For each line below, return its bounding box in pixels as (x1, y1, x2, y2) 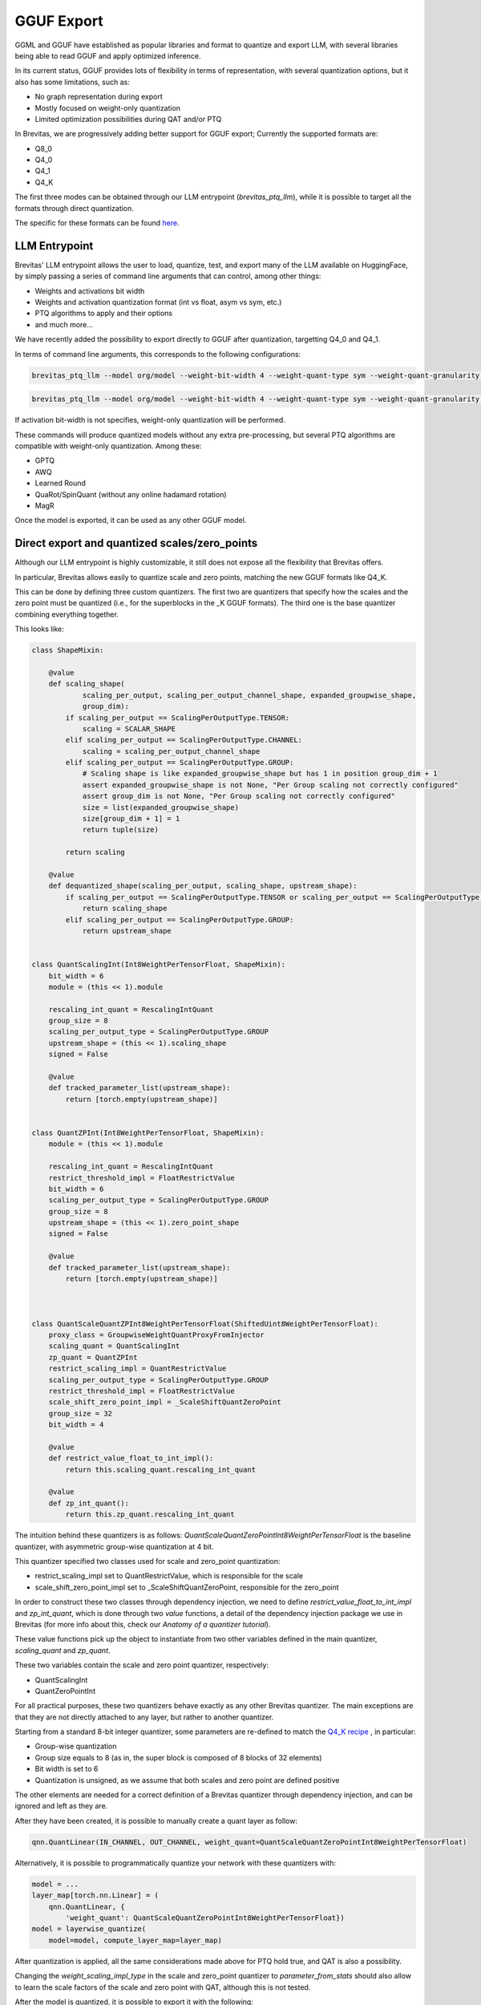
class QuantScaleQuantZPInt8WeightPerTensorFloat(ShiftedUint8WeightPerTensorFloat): (31, 1319, 378, 1328)
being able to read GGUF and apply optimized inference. (14, 51, 201, 60)
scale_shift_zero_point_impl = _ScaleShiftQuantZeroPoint (48, 1398, 281, 1407)
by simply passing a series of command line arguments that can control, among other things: (14, 271, 321, 281)
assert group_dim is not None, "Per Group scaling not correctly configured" (82, 792, 396, 801)
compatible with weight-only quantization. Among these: (14, 441, 202, 451)
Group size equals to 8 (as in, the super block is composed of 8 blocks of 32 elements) (34, 1752, 322, 1762)
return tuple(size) (82, 825, 160, 834)
